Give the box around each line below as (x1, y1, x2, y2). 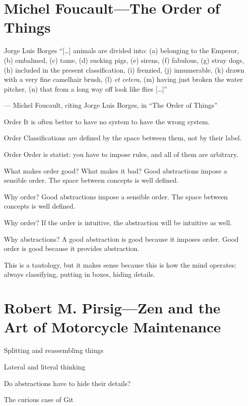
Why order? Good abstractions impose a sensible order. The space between (4, 191, 228, 201)
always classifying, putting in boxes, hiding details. (4, 269, 155, 279)
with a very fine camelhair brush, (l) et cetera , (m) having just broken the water (4, 74, 243, 84)
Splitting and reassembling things (4, 345, 104, 355)
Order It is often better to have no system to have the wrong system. (4, 116, 210, 126)
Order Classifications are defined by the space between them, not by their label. (4, 133, 242, 143)
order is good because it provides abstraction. (4, 243, 140, 253)
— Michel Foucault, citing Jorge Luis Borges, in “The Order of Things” (4, 100, 218, 110)
